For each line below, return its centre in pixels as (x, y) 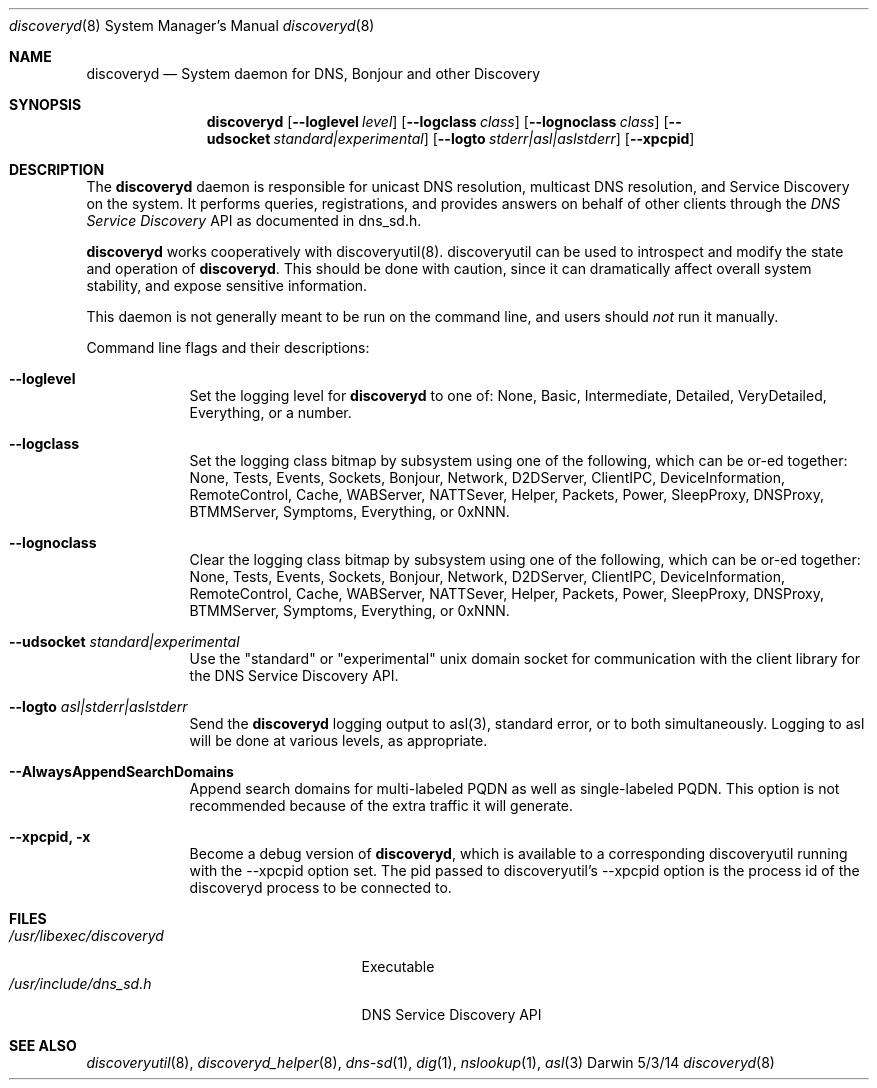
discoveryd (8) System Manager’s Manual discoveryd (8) (192, 25)
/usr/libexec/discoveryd (86, 935)
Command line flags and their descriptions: (228, 347)
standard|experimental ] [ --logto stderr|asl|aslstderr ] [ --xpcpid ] (484, 138)
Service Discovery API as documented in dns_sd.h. (254, 220)
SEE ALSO (43, 1045)
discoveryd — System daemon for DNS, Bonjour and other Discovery (313, 73)
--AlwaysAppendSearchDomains (121, 771)
